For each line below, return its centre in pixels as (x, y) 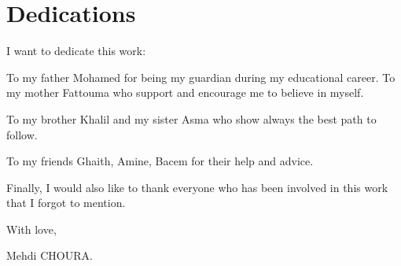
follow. (22, 134)
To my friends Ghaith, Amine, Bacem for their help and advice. (160, 161)
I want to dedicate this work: (76, 51)
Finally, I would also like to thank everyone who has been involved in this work (197, 187)
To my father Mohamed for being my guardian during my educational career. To (201, 77)
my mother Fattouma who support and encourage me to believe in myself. (185, 92)
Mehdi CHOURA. (50, 255)
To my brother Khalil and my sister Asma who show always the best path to (191, 118)
